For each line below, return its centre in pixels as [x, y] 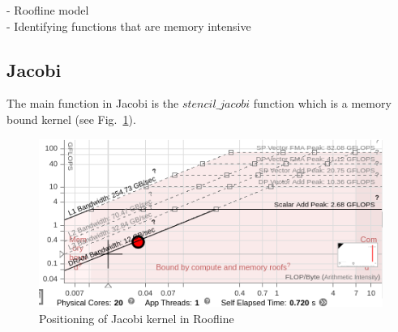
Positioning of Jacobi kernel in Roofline [137, 318]
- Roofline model [48, 10]
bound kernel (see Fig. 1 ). [71, 119]
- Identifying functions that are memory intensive [129, 26]
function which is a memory [322, 103]
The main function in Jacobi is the [93, 103]
